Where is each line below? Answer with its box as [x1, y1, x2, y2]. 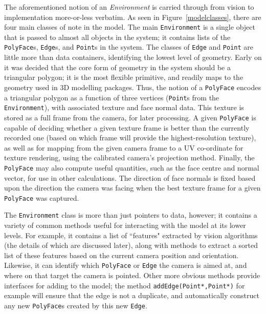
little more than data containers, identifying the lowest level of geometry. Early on [4, 52, 262, 62]
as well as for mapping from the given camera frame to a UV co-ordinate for [4, 142, 243, 153]
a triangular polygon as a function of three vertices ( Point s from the [4, 92, 219, 102]
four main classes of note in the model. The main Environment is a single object [4, 22, 255, 32]
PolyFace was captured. [4, 192, 79, 203]
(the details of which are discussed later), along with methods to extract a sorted [4, 240, 258, 250]
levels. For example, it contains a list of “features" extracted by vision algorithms [4, 229, 258, 240]
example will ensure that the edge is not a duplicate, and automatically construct [4, 290, 259, 301]
